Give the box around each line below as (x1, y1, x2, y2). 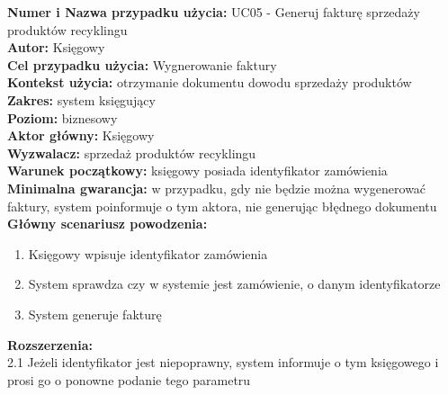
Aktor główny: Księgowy (7, 126, 155, 145)
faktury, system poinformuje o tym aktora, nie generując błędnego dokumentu (7, 196, 437, 215)
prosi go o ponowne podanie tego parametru (7, 370, 251, 389)
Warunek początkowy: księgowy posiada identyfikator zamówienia (7, 161, 388, 180)
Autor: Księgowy (7, 38, 105, 57)
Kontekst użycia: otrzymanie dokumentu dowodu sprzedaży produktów (7, 73, 412, 92)
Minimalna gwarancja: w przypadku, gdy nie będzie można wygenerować (7, 178, 426, 197)
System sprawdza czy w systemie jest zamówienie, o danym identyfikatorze (28, 274, 441, 293)
